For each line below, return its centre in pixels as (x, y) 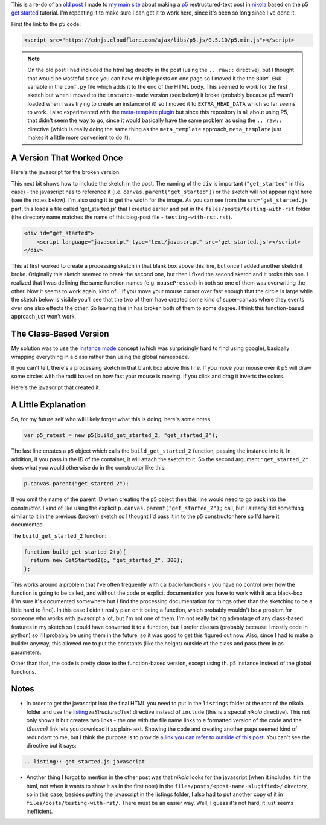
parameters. (26, 652)
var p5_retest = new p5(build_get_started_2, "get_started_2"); (121, 435)
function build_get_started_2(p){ (75, 552)
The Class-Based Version (60, 334)
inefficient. (40, 811)
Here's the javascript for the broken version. (66, 172)
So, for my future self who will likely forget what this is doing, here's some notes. (112, 419)
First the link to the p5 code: (46, 24)
